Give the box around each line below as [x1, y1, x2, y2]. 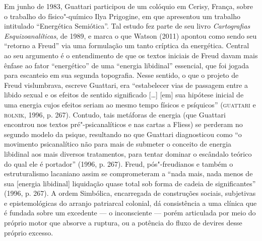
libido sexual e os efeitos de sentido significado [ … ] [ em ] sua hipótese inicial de [4, 89, 244, 100]
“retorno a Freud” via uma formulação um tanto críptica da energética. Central [4, 40, 249, 51]
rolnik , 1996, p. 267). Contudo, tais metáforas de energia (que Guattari [4, 109, 226, 119]
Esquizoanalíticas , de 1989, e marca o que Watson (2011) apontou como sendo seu [4, 30, 257, 41]
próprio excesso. [4, 227, 53, 237]
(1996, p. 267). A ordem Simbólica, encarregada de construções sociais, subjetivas [4, 188, 256, 198]
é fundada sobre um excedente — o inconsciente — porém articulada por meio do [4, 207, 256, 218]
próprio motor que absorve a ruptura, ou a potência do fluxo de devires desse [4, 217, 242, 228]
